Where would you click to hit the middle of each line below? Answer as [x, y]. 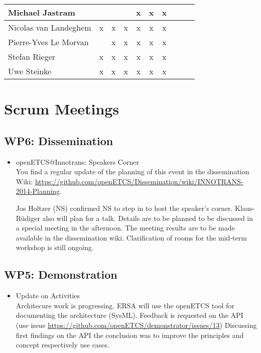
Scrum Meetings [62, 109]
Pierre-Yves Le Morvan [48, 42]
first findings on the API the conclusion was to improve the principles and [130, 335]
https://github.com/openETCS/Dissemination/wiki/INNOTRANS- [139, 181]
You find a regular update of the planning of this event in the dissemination [133, 171]
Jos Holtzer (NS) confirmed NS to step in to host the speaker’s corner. [124, 208]
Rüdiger [28, 218]
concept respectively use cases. [62, 345]
